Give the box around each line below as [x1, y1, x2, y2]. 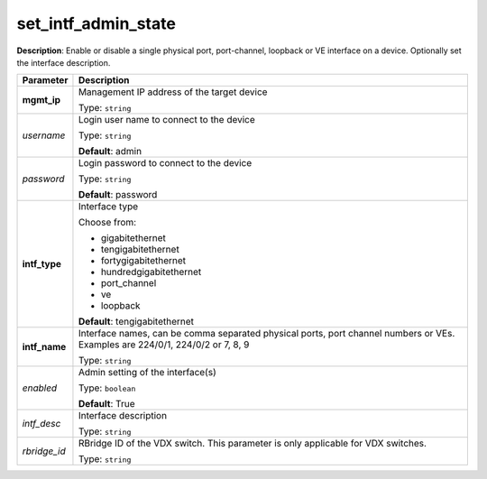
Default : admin [78, 145, 142, 158]
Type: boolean [78, 382, 136, 394]
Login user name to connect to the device [78, 114, 256, 126]
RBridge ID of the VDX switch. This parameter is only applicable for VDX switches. [78, 438, 427, 450]
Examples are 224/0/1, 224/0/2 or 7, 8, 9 [78, 338, 250, 351]
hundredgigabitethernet [100, 266, 202, 279]
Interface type [78, 200, 139, 213]
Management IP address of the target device [78, 86, 268, 98]
